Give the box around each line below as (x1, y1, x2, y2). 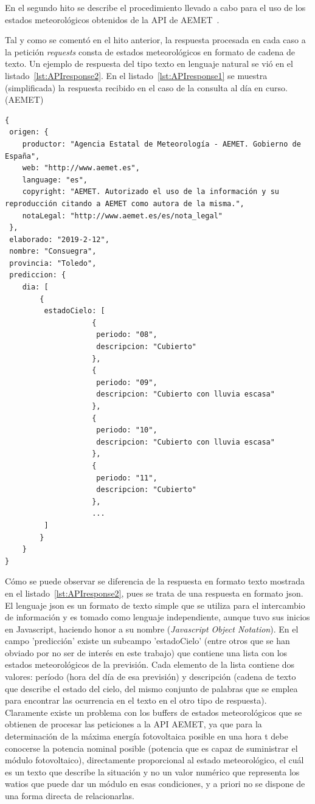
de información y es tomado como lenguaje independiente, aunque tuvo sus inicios (5, 611, 310, 623)
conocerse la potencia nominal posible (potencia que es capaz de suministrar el (5, 741, 298, 754)
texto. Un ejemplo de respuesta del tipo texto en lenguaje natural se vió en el (5, 57, 293, 70)
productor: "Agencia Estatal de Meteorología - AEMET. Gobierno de (22, 139, 301, 148)
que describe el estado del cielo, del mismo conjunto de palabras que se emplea (5, 682, 298, 695)
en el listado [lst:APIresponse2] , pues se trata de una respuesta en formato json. (5, 586, 303, 599)
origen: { (9, 128, 49, 137)
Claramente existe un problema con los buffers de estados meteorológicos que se (5, 705, 302, 718)
